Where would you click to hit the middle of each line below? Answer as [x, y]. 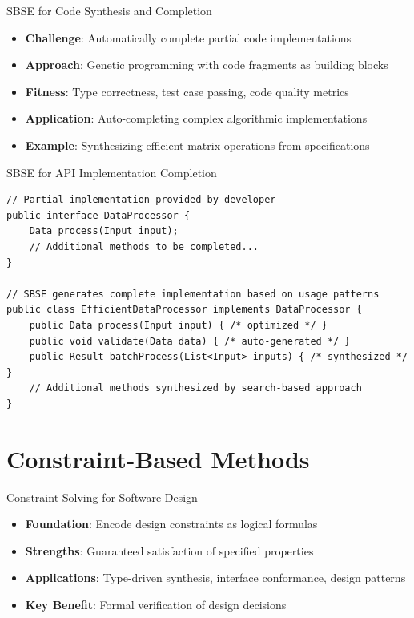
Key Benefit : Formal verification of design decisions [156, 604]
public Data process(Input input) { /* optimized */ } [178, 325]
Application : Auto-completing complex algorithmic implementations [196, 118]
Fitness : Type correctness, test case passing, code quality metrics [187, 91]
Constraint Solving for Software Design [102, 497]
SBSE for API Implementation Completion [112, 172]
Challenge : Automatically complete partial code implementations [188, 37]
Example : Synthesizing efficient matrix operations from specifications [197, 145]
